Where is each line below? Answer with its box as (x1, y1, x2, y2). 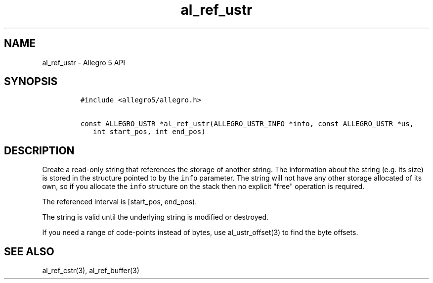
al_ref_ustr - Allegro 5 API (42, 58, 126, 67)
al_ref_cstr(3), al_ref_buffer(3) (42, 266, 139, 275)
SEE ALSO (4, 245, 54, 258)
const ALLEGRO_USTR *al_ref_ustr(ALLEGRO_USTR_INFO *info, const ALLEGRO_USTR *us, (80, 120, 414, 128)
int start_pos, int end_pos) (93, 128, 206, 136)
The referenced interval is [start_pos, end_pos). (42, 197, 197, 206)
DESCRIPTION (4, 144, 75, 157)
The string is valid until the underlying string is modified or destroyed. (42, 213, 269, 222)
